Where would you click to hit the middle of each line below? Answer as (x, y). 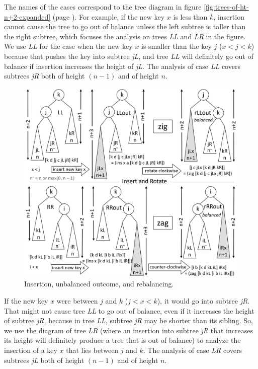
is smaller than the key (177, 46)
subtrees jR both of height (45, 76)
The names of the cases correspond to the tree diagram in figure (103, 7)
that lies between (92, 350)
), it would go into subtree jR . (203, 301)
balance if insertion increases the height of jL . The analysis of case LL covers (122, 66)
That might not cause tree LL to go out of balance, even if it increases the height (129, 310)
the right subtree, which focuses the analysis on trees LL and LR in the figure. (125, 36)
